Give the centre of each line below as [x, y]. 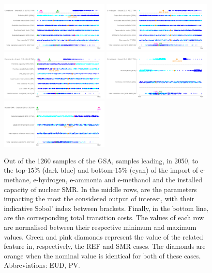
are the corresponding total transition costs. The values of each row [104, 217]
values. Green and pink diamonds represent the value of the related [104, 236]
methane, [17, 179]
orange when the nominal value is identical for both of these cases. [102, 255]
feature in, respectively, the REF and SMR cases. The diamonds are [105, 246]
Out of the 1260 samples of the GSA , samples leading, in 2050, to [101, 160]
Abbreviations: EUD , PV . [42, 265]
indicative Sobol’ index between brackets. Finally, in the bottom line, [106, 208]
